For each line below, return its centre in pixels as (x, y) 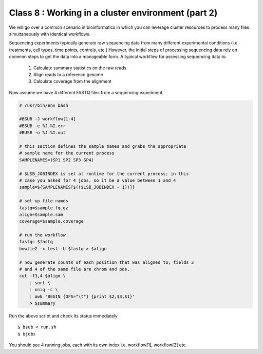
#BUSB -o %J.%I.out (42, 133)
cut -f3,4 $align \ (42, 276)
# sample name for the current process (67, 153)
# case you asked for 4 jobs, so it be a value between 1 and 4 (98, 180)
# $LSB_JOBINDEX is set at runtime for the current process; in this (104, 174)
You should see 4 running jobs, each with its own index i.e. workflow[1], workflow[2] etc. (98, 345)
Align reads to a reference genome (68, 74)
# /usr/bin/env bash (44, 105)
